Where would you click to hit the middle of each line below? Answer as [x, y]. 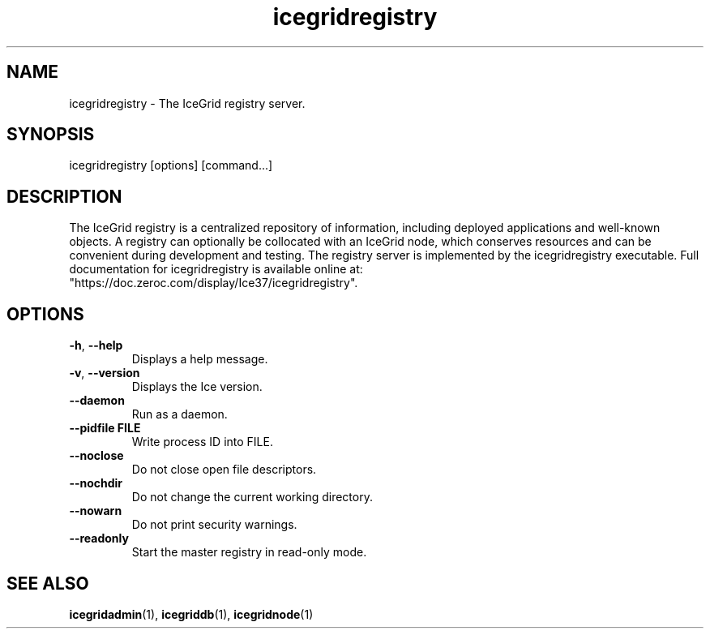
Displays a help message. [200, 359]
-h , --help [96, 345]
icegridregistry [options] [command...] [171, 165]
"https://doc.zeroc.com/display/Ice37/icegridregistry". [214, 283]
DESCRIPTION [64, 196]
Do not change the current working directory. [252, 497]
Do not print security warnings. [214, 525]
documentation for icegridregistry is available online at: [216, 269]
